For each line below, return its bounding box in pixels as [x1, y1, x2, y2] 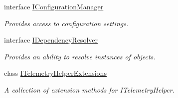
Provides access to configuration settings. [4, 18, 129, 28]
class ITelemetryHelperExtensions [4, 68, 107, 78]
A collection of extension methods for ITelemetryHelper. [4, 84, 175, 95]
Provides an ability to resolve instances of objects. [4, 51, 156, 61]
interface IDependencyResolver [4, 35, 98, 45]
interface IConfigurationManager [4, 1, 104, 11]
